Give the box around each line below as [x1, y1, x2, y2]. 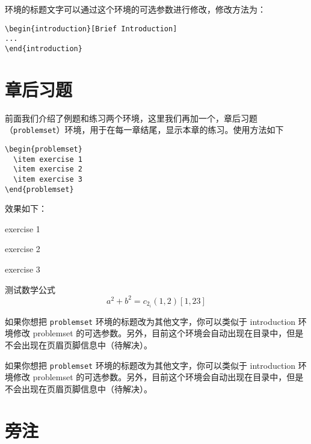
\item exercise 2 [13, 165, 82, 174]
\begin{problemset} [5, 144, 82, 153]
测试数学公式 [5, 283, 55, 295]
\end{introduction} [5, 44, 82, 53]
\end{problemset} [5, 185, 74, 194]
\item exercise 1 [13, 155, 82, 164]
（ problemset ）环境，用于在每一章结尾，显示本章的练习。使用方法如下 [5, 123, 284, 136]
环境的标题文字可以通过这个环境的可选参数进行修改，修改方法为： [5, 3, 266, 15]
